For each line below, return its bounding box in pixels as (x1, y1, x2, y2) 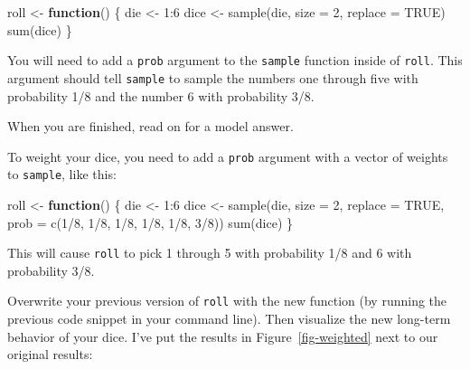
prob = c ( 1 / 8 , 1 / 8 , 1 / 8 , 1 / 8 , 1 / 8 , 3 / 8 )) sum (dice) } (7, 213, 293, 232)
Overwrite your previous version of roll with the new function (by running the (7, 291, 447, 310)
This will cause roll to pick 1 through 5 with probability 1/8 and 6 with (7, 243, 412, 262)
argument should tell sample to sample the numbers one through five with (7, 68, 418, 87)
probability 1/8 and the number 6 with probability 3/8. (7, 86, 315, 105)
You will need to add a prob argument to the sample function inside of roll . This (7, 51, 463, 70)
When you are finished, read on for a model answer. (7, 117, 294, 136)
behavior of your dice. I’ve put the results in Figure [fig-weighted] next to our (7, 326, 438, 345)
